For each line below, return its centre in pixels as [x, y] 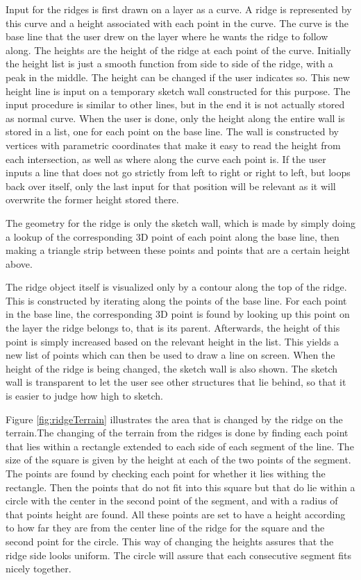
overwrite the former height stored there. [92, 199]
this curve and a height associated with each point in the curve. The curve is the [177, 23]
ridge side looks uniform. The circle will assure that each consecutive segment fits [179, 555]
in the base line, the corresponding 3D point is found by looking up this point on [178, 314]
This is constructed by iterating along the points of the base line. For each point [176, 300]
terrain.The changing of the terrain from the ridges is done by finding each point [177, 433]
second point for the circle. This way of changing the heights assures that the [170, 541]
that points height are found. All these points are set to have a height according [176, 514]
